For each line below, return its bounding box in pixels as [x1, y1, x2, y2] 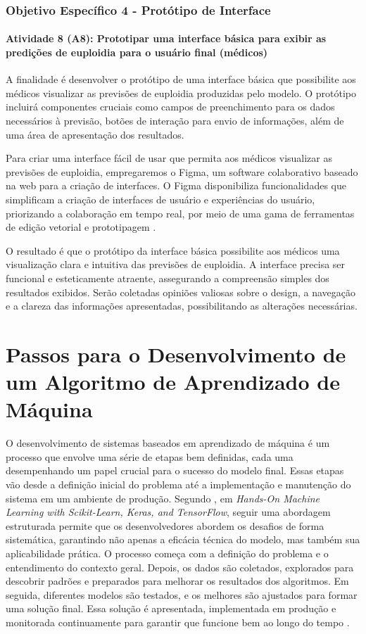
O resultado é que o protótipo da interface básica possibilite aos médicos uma [6, 243, 340, 258]
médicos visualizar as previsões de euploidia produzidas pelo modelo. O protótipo [6, 85, 357, 100]
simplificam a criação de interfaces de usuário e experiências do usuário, [6, 191, 315, 206]
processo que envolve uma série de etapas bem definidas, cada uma [6, 449, 294, 464]
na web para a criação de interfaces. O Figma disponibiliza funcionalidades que [6, 178, 346, 193]
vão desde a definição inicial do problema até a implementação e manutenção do [6, 477, 351, 492]
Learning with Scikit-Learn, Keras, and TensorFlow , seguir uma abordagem [6, 505, 331, 519]
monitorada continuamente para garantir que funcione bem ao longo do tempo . [6, 614, 350, 629]
